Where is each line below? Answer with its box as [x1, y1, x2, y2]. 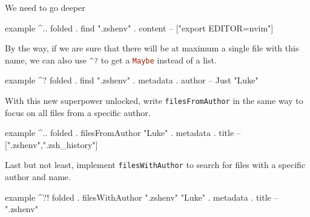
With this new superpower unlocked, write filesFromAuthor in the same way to [5, 94, 303, 107]
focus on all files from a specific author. [5, 106, 151, 118]
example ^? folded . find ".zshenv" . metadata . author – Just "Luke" [5, 74, 259, 86]
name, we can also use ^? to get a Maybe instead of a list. [5, 53, 217, 66]
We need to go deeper [5, 1, 85, 13]
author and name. [5, 170, 71, 183]
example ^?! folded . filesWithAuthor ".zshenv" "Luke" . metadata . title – [5, 190, 279, 203]
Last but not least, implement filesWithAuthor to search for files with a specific [5, 158, 306, 171]
